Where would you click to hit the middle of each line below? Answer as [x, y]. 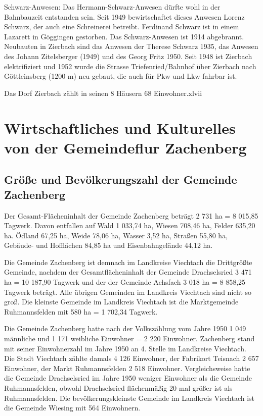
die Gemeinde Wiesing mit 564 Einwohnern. [72, 408]
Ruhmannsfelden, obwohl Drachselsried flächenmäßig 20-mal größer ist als [118, 388]
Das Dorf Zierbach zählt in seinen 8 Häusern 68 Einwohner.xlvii [103, 93]
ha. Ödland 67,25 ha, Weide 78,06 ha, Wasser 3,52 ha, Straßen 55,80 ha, [116, 235]
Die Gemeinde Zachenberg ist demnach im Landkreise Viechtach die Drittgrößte [128, 262]
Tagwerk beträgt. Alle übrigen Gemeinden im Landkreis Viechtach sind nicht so [128, 292]
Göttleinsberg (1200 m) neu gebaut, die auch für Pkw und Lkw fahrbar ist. [121, 76]
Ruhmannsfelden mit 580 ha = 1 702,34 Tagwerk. [81, 311]
